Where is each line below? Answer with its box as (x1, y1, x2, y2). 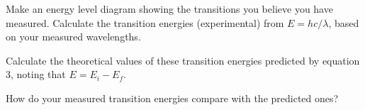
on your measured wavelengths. (6, 29, 141, 44)
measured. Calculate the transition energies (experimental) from (6, 15, 284, 30)
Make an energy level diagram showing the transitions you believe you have (6, 1, 333, 16)
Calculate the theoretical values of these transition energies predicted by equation (6, 53, 360, 67)
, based (328, 15, 359, 30)
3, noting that (6, 67, 66, 82)
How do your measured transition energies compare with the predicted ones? (6, 90, 339, 105)
